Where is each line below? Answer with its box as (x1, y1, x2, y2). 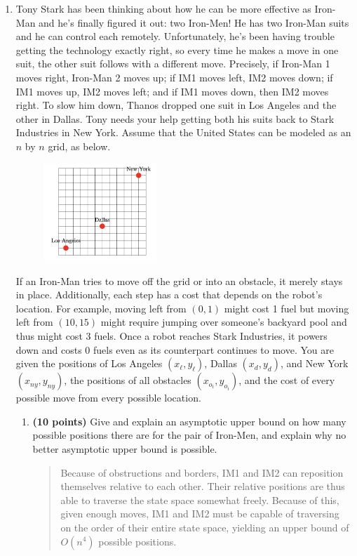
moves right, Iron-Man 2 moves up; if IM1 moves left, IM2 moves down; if (15, 69, 333, 84)
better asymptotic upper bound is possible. (32, 441, 217, 456)
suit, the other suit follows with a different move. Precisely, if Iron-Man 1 (15, 56, 330, 71)
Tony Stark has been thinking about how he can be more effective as (15, 1, 311, 15)
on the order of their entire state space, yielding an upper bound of (60, 519, 349, 534)
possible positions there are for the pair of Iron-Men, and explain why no (32, 428, 346, 442)
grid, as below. (48, 138, 111, 153)
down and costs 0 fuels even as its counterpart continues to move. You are (15, 342, 334, 357)
